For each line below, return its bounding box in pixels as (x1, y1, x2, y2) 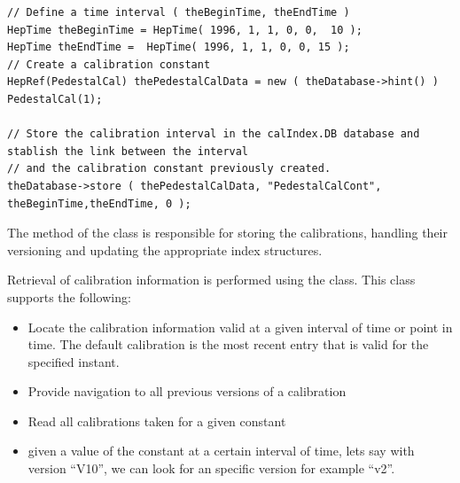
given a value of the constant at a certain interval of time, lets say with (27, 441, 415, 460)
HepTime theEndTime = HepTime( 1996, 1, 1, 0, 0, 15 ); (7, 41, 350, 54)
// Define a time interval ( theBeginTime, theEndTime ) (7, 6, 350, 19)
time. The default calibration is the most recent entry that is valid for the (27, 335, 429, 354)
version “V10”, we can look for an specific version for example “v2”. (27, 459, 395, 478)
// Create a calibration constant (7, 58, 211, 71)
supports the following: (7, 287, 131, 306)
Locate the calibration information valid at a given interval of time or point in (27, 317, 453, 336)
